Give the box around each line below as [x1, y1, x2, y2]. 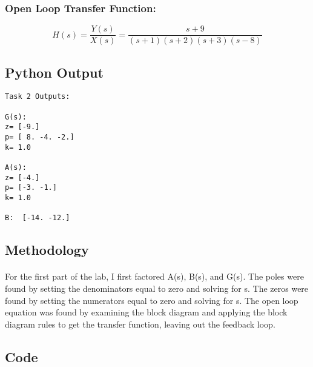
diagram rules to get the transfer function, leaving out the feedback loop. [5, 317, 275, 330]
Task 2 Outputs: [5, 92, 70, 101]
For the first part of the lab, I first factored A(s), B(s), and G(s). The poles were [5, 270, 304, 283]
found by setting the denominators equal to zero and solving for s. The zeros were [5, 281, 309, 294]
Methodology [5, 240, 89, 259]
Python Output [5, 62, 104, 81]
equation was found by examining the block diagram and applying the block [5, 306, 288, 318]
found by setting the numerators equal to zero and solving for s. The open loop [5, 294, 298, 306]
